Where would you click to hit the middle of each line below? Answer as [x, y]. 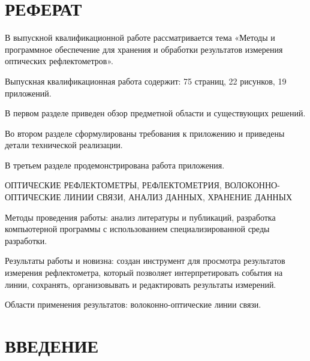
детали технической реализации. [64, 145]
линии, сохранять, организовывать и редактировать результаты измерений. [141, 284]
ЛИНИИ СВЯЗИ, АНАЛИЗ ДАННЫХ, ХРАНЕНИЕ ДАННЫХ [178, 197]
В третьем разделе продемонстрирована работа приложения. [115, 165]
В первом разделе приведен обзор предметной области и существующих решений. [155, 113]
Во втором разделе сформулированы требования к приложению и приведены [145, 133]
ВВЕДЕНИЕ [52, 345]
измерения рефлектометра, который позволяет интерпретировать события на [144, 273]
